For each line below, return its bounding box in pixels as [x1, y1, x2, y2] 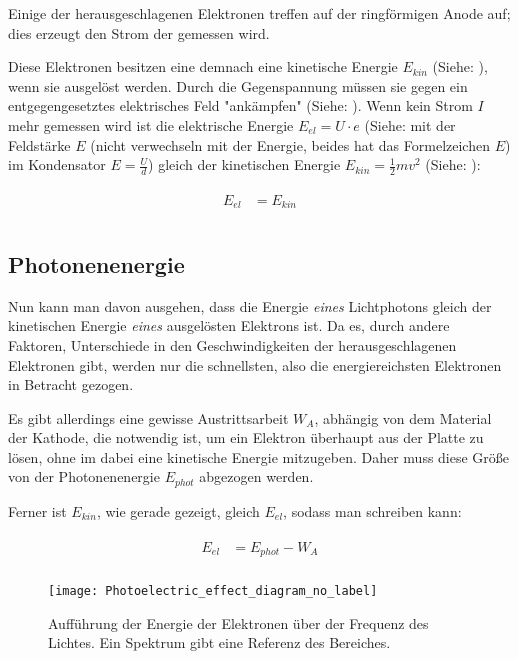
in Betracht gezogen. [8, 374, 134, 395]
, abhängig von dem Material [314, 407, 492, 428]
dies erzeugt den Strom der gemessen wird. [8, 22, 270, 43]
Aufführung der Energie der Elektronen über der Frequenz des [48, 612, 429, 633]
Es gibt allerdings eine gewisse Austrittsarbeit [8, 407, 289, 428]
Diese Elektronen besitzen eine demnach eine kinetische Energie [8, 56, 398, 77]
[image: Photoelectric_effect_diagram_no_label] [48, 584, 378, 599]
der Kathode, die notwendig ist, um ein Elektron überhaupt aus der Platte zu [8, 427, 484, 448]
